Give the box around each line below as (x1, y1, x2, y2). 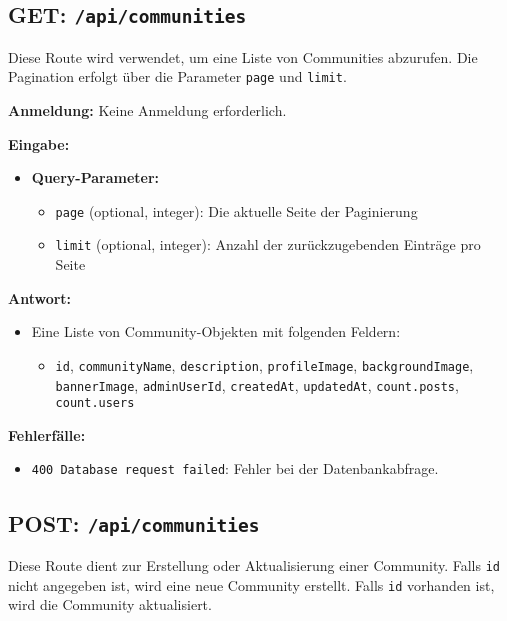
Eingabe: (8, 133, 70, 154)
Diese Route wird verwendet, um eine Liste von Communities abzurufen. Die (8, 46, 478, 67)
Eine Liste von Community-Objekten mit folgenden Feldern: (31, 321, 401, 342)
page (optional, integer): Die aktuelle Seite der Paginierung (55, 200, 418, 221)
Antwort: (8, 287, 72, 308)
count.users (55, 396, 135, 411)
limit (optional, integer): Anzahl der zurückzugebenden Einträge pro (55, 234, 481, 255)
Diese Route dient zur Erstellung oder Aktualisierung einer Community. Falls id (8, 554, 501, 575)
